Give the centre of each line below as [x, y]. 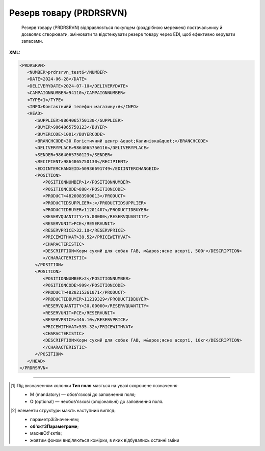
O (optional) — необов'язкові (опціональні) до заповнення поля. [97, 401]
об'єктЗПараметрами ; [54, 426]
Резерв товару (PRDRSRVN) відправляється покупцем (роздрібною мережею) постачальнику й [122, 28]
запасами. [32, 41]
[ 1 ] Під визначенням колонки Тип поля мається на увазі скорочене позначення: [95, 385]
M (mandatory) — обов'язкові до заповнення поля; [83, 395]
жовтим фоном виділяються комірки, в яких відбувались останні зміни [105, 440]
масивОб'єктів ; [46, 433]
